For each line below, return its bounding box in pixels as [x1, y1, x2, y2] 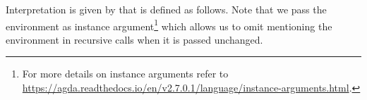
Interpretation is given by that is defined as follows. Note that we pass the [6, 2, 327, 16]
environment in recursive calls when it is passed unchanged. [6, 32, 263, 46]
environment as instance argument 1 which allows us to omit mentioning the [6, 16, 332, 33]
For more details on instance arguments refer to [22, 66, 229, 81]
